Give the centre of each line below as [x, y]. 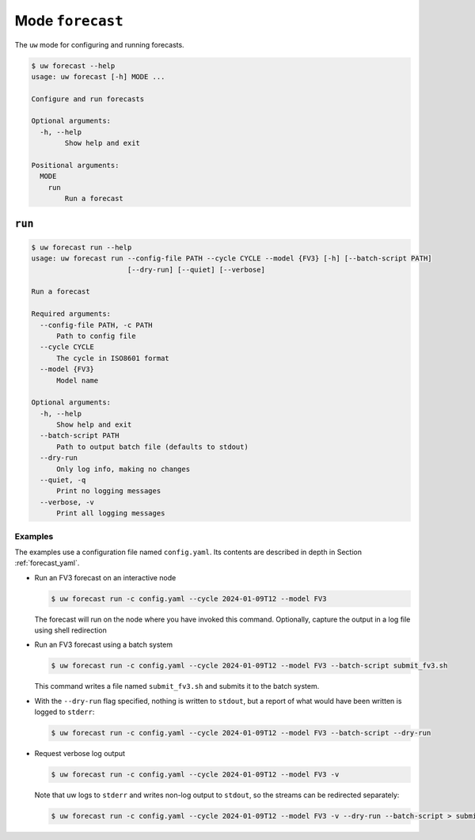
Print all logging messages [111, 513]
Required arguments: [71, 314]
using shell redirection [70, 630]
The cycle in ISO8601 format [113, 358]
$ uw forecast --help [73, 66]
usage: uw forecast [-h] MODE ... [98, 76]
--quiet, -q [63, 480]
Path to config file [96, 336]
